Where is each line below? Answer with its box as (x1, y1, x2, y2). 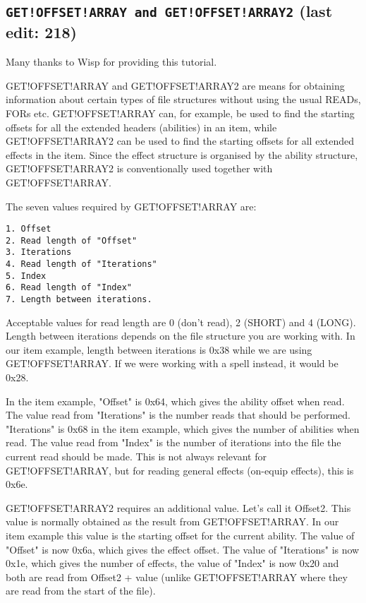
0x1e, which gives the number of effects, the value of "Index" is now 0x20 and (6, 556, 339, 571)
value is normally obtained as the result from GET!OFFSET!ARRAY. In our (6, 514, 339, 529)
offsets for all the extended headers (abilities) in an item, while (6, 119, 277, 134)
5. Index (6, 270, 47, 281)
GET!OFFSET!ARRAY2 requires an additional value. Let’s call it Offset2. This (6, 500, 351, 515)
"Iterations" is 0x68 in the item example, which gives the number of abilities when (6, 421, 360, 436)
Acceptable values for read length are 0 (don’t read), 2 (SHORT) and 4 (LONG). (6, 314, 356, 329)
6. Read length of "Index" (6, 282, 132, 293)
